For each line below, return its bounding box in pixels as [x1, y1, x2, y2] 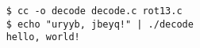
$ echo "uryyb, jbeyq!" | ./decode [6, 18, 194, 30]
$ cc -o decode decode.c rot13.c [6, 6, 183, 17]
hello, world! [6, 31, 80, 43]
